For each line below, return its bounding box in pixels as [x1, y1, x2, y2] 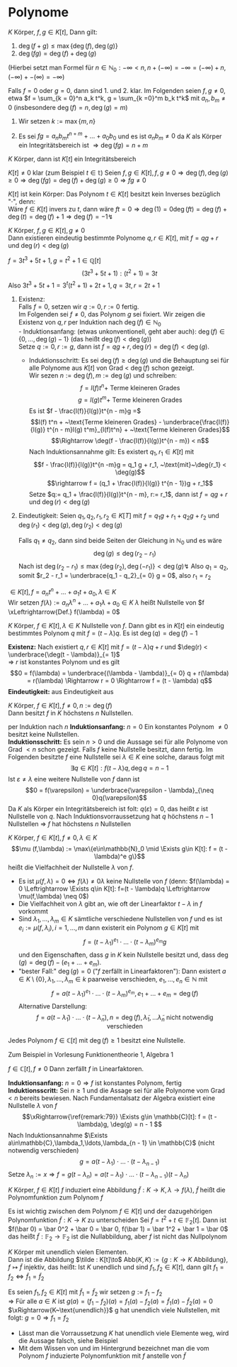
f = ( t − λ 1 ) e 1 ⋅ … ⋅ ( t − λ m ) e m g [83, 936, 167, 948]
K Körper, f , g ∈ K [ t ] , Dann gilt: [8, 28, 98, 36]
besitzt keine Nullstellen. [8, 730, 80, 738]
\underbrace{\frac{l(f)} [163, 418, 230, 427]
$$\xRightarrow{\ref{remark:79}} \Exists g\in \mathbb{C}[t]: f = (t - [21, 1112, 218, 1121]
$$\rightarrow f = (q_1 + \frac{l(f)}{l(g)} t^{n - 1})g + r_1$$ [47, 478, 214, 487]
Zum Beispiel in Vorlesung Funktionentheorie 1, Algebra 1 [8, 1050, 174, 1059]
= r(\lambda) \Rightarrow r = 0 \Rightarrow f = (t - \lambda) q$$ [26, 676, 213, 685]
